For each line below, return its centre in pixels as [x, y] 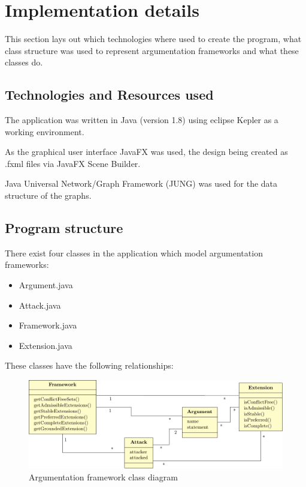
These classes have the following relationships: [89, 365]
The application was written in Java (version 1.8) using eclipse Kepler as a [142, 120]
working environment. [45, 131]
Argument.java [46, 285]
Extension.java [46, 345]
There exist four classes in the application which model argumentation [134, 253]
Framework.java [48, 325]
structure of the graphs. [48, 195]
